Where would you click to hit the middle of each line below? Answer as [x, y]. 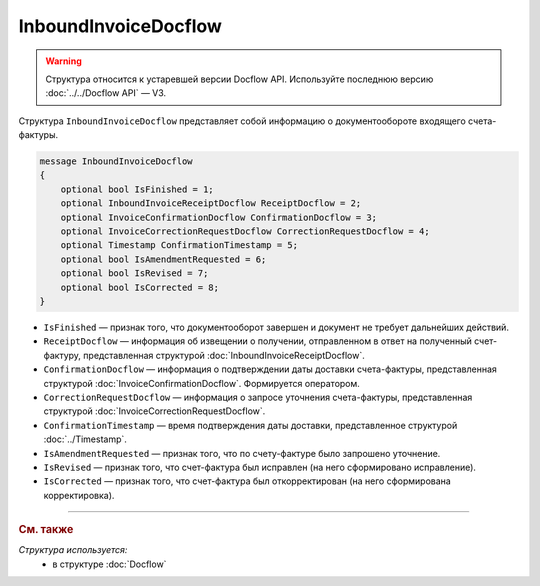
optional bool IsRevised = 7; [134, 273]
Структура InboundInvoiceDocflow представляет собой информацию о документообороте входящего [242, 121]
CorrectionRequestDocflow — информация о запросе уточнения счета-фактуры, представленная [258, 397]
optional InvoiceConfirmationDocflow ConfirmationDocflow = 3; [219, 217]
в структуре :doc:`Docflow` [109, 564]
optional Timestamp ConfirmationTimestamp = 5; [179, 245]
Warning [63, 61]
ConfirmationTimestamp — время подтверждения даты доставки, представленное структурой [250, 425]
